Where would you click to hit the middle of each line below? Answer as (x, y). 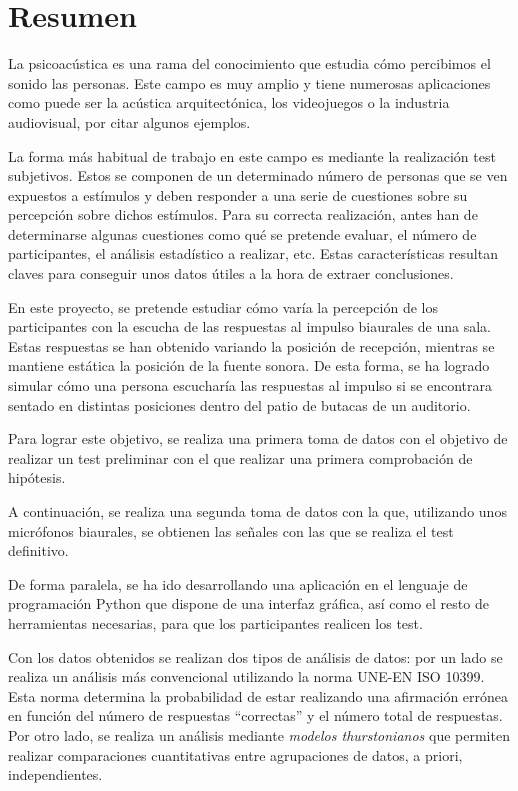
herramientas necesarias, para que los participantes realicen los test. (215, 622)
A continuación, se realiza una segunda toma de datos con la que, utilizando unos (257, 511)
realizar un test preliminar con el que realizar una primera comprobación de (240, 457)
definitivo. (38, 550)
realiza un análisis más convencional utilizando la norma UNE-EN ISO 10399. (246, 676)
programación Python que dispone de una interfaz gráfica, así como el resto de (248, 603)
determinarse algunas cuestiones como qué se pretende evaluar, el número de (242, 233)
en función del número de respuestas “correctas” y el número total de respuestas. (255, 715)
